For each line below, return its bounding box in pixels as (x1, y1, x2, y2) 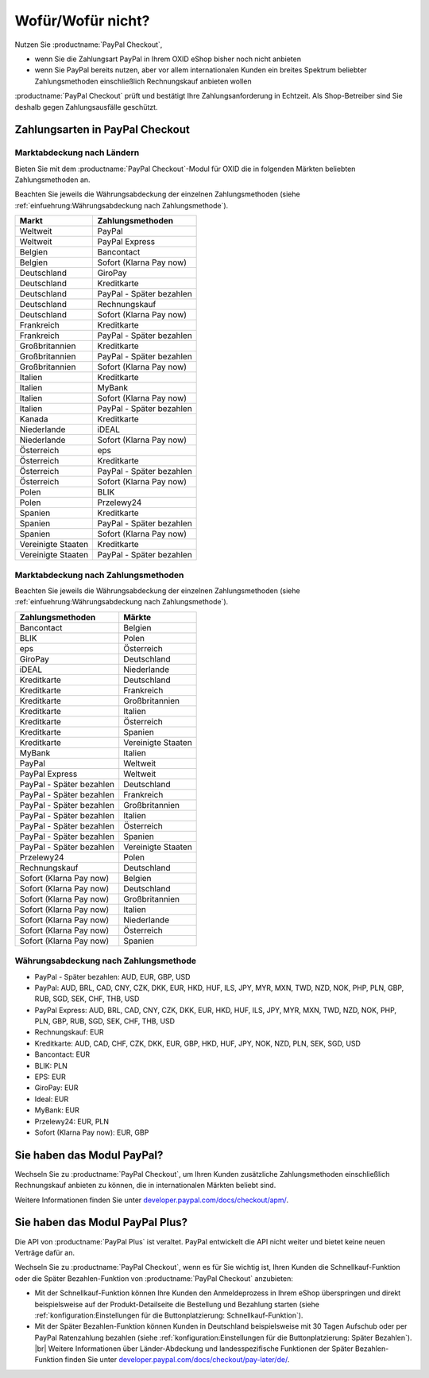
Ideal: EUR (34, 1094, 69, 1104)
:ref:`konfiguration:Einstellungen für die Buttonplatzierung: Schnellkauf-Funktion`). (34, 1310, 303, 1320)
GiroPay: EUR (34, 1083, 79, 1093)
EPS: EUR (34, 1072, 67, 1081)
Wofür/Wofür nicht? (14, 12, 150, 29)
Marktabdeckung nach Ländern (14, 147, 140, 158)
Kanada (19, 413, 48, 425)
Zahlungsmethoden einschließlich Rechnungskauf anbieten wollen (34, 76, 252, 86)
